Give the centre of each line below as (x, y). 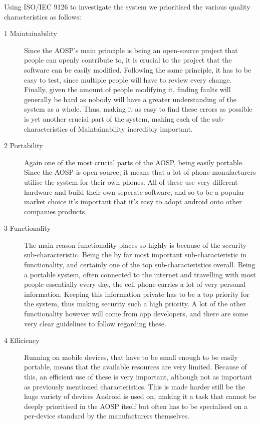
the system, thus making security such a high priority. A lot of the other (135, 304)
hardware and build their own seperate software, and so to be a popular (134, 191)
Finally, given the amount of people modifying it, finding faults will (127, 89)
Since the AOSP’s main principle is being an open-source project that (131, 50)
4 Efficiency (22, 340)
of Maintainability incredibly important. (131, 128)
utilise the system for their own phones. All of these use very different (131, 181)
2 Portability (24, 145)
